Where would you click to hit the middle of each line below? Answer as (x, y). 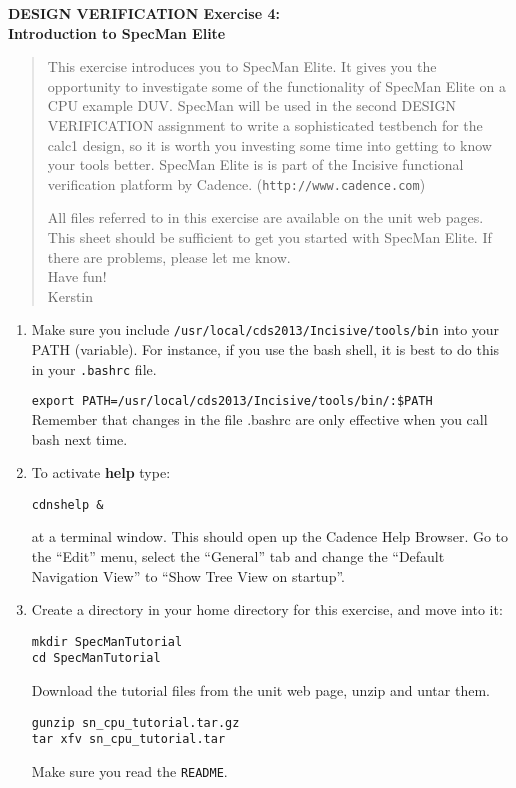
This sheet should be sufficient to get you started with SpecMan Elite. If (269, 237)
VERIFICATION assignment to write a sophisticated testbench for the (265, 124)
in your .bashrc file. (94, 368)
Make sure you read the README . (129, 770)
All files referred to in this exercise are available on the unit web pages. (265, 217)
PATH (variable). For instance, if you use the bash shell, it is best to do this (265, 349)
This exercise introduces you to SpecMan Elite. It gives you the (242, 66)
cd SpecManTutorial (96, 658)
